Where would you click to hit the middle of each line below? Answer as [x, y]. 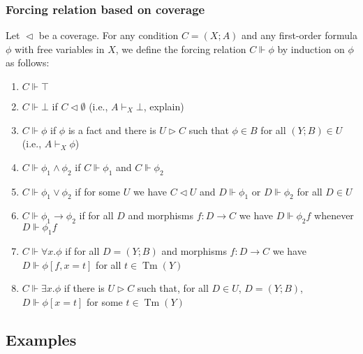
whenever [334, 215]
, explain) [164, 106]
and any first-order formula [299, 35]
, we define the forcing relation [181, 49]
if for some [97, 191]
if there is [84, 288]
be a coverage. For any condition [109, 35]
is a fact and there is [112, 130]
